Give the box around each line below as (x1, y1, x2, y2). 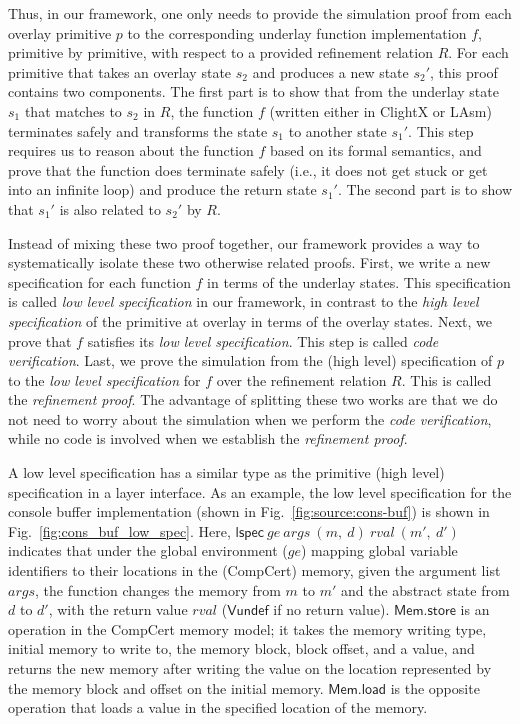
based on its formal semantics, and (269, 140, 482, 161)
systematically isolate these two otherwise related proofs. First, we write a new (8, 252, 491, 273)
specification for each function (8, 271, 191, 292)
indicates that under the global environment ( (8, 540, 288, 561)
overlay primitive (8, 22, 112, 43)
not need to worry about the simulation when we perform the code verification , (8, 408, 492, 429)
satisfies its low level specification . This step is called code (87, 330, 439, 351)
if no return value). (273, 599, 390, 620)
